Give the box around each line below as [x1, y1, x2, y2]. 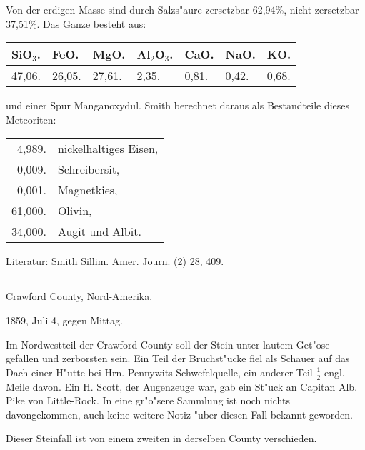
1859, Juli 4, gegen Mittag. [6, 312, 123, 327]
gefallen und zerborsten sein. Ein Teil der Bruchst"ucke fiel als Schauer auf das [6, 351, 350, 366]
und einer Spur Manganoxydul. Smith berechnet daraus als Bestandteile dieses [6, 98, 350, 113]
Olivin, [57, 202, 92, 219]
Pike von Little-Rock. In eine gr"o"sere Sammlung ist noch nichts [6, 393, 290, 408]
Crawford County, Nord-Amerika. [6, 289, 153, 304]
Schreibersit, [57, 161, 120, 178]
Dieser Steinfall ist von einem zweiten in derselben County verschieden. [6, 431, 317, 446]
